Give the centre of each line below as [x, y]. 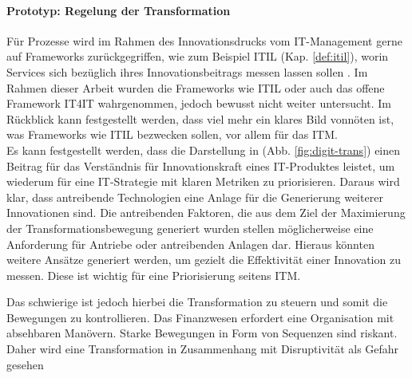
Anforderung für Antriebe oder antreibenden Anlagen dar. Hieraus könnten [190, 244]
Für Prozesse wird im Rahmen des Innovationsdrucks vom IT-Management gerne [204, 40]
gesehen [25, 364]
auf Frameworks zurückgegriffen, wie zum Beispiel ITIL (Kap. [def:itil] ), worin [198, 56]
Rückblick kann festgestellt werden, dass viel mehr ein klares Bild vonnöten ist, [200, 118]
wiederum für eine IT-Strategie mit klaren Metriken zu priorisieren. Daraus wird [203, 181]
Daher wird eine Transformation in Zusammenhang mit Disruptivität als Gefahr [203, 349]
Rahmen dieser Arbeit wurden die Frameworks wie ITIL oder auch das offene [196, 87]
